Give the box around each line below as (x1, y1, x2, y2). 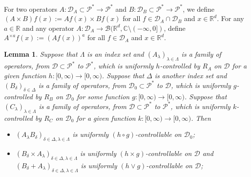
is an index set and (87, 48, 144, 59)
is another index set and (154, 70, 227, 80)
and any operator (22, 22, 74, 33)
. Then (191, 112, 211, 123)
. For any (217, 13, 244, 23)
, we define (183, 3, 215, 14)
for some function (76, 91, 130, 101)
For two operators (4, 3, 57, 14)
